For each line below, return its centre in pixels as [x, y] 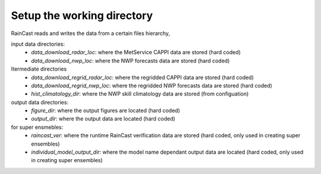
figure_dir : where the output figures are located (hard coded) [106, 110]
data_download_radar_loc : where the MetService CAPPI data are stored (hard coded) [136, 52]
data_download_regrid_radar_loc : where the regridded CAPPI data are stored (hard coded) [142, 77]
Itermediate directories [39, 69]
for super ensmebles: [37, 127]
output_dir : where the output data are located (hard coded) [103, 119]
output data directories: [40, 102]
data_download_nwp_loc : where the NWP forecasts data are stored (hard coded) [130, 61]
